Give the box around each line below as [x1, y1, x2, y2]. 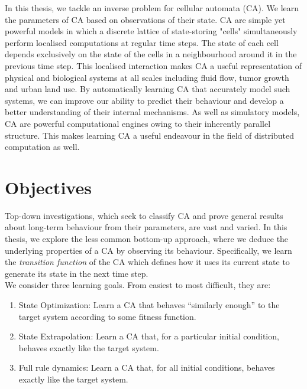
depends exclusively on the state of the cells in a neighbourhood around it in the [5, 48, 297, 60]
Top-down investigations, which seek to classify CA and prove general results [5, 209, 283, 221]
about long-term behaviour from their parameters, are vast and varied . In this [5, 221, 287, 233]
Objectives [5, 175, 92, 199]
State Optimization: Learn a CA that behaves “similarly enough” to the [18, 299, 280, 310]
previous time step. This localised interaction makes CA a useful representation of [5, 59, 302, 71]
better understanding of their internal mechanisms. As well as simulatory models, [5, 106, 300, 118]
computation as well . [5, 140, 80, 153]
